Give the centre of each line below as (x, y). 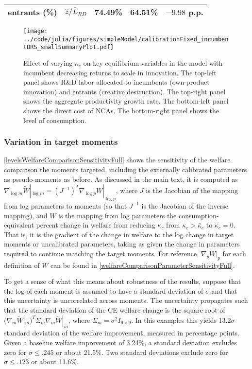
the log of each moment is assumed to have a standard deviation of (104, 290)
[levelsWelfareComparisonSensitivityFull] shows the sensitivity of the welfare (117, 160)
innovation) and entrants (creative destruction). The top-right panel (125, 91)
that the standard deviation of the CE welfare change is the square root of (115, 310)
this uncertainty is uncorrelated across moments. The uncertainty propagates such (126, 300)
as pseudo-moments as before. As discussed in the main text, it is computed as (121, 179)
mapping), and (26, 215)
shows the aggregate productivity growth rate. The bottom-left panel (126, 101)
